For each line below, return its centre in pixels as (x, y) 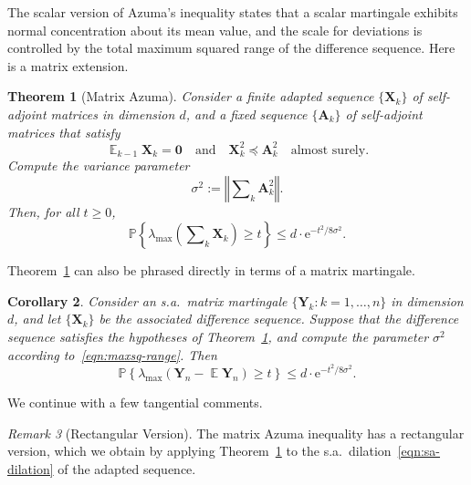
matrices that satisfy (64, 132)
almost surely (328, 150)
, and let (37, 319)
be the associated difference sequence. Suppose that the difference (279, 319)
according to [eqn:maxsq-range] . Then (112, 354)
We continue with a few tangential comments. (135, 402)
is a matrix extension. (68, 65)
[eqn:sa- (419, 451)
